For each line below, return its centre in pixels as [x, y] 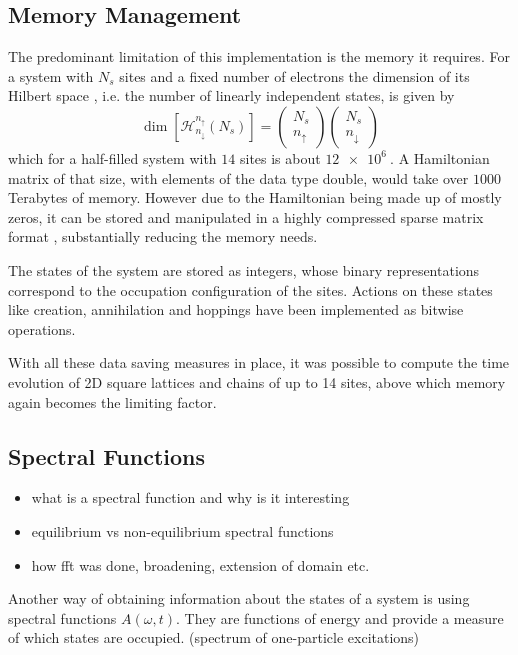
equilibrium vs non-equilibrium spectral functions [182, 530]
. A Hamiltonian [440, 157]
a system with [51, 75]
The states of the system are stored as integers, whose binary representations [244, 269]
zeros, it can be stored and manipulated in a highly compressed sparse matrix [246, 216]
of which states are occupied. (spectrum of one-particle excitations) [214, 637]
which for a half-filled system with [112, 157]
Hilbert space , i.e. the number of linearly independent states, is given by [231, 95]
